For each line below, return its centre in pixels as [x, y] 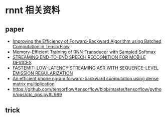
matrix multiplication [33, 84]
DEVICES [22, 63]
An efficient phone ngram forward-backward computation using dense [86, 79]
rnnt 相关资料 [33, 10]
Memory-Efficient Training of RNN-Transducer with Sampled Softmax [84, 52]
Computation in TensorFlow [41, 46]
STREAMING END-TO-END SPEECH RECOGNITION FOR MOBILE [79, 57]
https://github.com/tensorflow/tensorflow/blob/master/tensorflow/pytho [87, 89]
